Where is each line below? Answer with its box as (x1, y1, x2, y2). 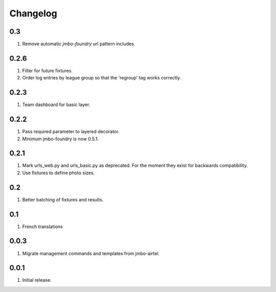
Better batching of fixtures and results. (22, 196, 104, 202)
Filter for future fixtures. (22, 67, 73, 74)
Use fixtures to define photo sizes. (22, 170, 95, 176)
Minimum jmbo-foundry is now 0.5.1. (22, 136, 99, 142)
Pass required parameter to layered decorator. (22, 129, 120, 135)
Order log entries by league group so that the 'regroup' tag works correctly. (22, 75, 181, 81)
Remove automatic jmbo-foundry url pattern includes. (22, 41, 135, 47)
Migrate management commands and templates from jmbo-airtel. (22, 250, 160, 256)
